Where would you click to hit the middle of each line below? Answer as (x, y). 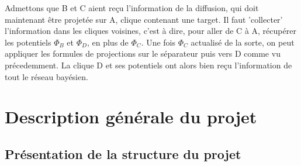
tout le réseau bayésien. (46, 76)
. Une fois (158, 42)
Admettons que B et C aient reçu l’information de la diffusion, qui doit (132, 8)
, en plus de (108, 42)
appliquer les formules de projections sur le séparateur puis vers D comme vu (143, 53)
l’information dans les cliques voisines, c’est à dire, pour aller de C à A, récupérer (150, 31)
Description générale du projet (131, 117)
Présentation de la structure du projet (123, 153)
